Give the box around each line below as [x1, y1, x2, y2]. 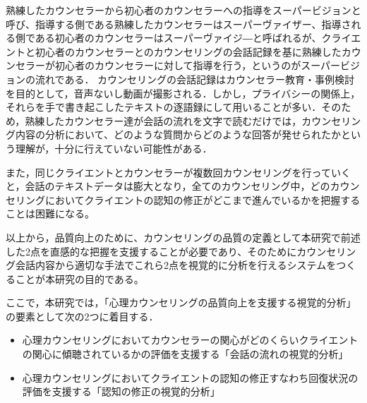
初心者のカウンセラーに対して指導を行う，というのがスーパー [54, 58, 341, 73]
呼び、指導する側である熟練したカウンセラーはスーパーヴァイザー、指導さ [6, 16, 351, 31]
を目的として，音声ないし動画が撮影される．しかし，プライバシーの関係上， [6, 85, 361, 100]
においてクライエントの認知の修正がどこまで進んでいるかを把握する [44, 192, 361, 207]
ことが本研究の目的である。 [15, 271, 144, 286]
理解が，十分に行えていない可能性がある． [15, 140, 212, 155]
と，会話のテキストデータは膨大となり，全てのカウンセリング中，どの [6, 179, 330, 193]
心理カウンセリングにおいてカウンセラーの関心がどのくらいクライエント [22, 332, 359, 347]
